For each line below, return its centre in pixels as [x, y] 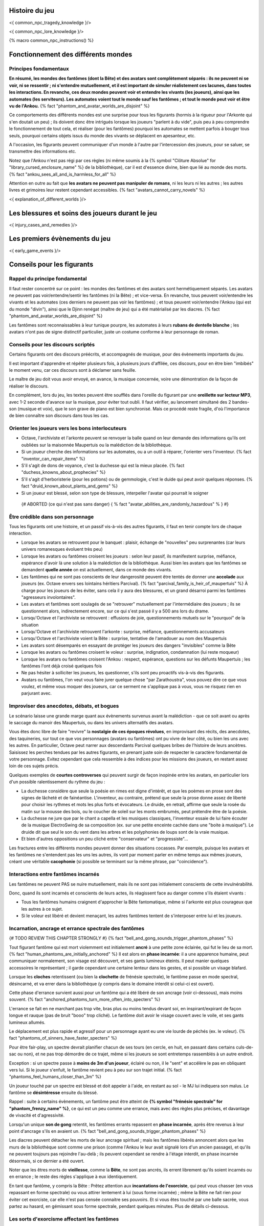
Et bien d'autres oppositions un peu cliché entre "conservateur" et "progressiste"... [105, 839]
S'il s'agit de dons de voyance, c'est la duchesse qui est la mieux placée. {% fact [103, 465]
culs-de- [245, 1047]
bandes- [241, 402]
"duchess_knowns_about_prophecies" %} [64, 472]
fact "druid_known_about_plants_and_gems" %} [70, 486]
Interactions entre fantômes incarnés [54, 874]
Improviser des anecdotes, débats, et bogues [64, 706]
